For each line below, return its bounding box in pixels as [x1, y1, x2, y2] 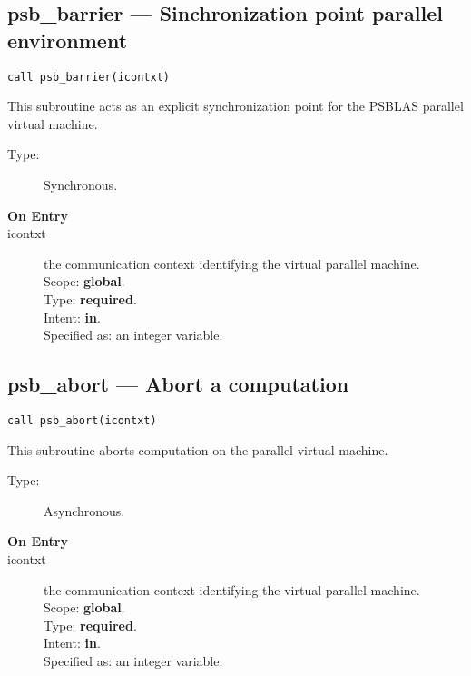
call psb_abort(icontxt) [7, 413, 157, 427]
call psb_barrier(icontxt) [7, 70, 170, 84]
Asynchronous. [44, 501, 125, 520]
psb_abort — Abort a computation [7, 370, 349, 398]
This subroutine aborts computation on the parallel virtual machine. [7, 440, 388, 459]
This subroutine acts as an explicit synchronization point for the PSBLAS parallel [7, 96, 464, 115]
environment [7, 25, 128, 54]
